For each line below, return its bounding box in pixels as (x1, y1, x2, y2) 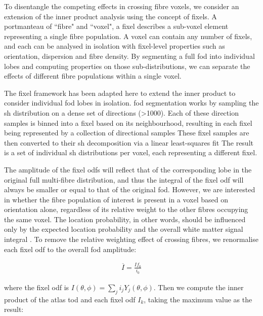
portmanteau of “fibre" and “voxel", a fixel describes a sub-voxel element (4, 21, 229, 31)
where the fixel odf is (4, 282, 69, 292)
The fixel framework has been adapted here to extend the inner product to (4, 87, 236, 98)
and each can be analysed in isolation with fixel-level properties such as (4, 41, 225, 51)
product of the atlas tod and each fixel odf (4, 294, 136, 304)
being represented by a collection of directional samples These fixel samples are (4, 127, 249, 138)
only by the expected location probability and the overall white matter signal (4, 224, 243, 234)
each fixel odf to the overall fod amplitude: (4, 243, 137, 254)
